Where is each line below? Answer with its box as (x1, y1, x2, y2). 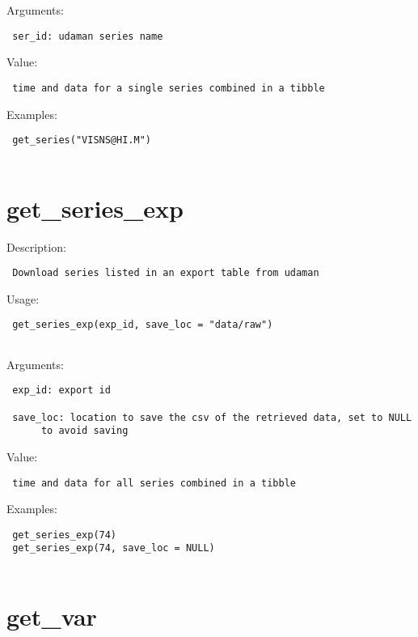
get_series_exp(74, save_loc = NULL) (12, 542, 215, 554)
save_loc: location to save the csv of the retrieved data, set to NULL (12, 411, 412, 423)
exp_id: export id (12, 384, 111, 397)
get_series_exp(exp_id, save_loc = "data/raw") (12, 319, 273, 331)
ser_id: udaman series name (12, 30, 163, 42)
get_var (6, 599, 97, 632)
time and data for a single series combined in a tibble (12, 82, 325, 94)
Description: (6, 238, 66, 255)
